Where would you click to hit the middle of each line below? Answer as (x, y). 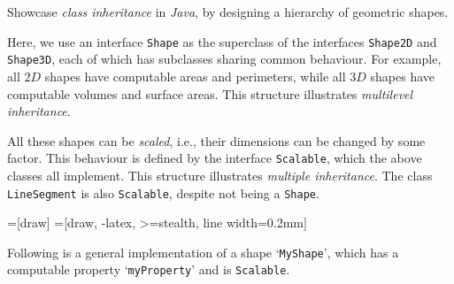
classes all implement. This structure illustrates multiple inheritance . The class (220, 175)
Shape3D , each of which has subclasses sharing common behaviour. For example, (224, 59)
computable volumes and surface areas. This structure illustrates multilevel (210, 93)
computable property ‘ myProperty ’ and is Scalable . (149, 269)
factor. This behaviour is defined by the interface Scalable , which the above (215, 158)
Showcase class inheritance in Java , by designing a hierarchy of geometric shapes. (228, 12)
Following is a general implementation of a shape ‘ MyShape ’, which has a (203, 252)
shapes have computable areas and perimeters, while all (195, 76)
